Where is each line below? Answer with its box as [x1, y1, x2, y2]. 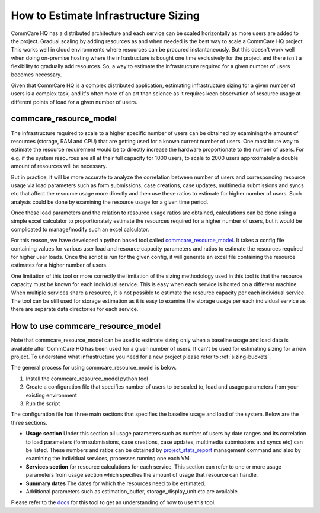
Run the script [25, 400, 60, 407]
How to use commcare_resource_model [11, 321, 161, 331]
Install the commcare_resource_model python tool [25, 375, 148, 382]
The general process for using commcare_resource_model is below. [11, 364, 177, 371]
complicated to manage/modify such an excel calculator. [11, 226, 149, 233]
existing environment [25, 392, 77, 399]
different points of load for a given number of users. [11, 98, 137, 105]
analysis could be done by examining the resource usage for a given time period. [11, 198, 209, 206]
